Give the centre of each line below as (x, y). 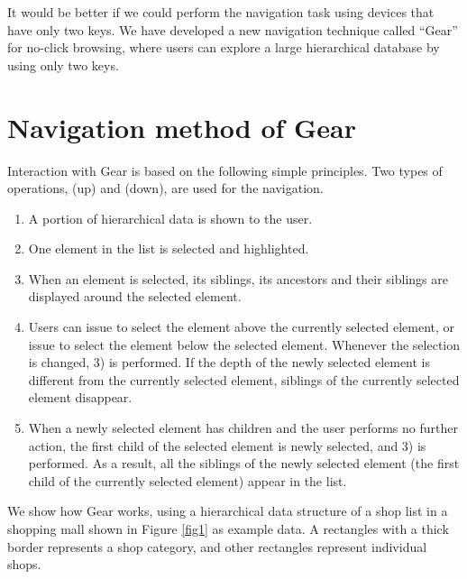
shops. (24, 564)
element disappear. (80, 397)
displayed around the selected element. (135, 296)
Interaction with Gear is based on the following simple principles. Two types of (225, 170)
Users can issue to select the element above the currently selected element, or (242, 327)
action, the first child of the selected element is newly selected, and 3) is (227, 445)
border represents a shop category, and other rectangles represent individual (217, 546)
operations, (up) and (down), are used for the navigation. (165, 188)
